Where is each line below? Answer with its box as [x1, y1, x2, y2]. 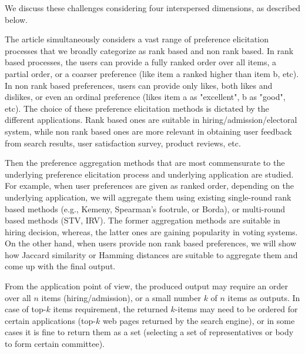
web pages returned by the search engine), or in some [102, 314, 295, 326]
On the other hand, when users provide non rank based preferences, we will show [5, 237, 297, 249]
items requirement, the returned [53, 303, 168, 315]
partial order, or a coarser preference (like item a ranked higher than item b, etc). [5, 67, 299, 79]
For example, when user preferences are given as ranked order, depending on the [5, 179, 294, 192]
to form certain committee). [5, 338, 105, 350]
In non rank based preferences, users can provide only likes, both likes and [5, 79, 273, 91]
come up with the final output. [5, 260, 116, 272]
